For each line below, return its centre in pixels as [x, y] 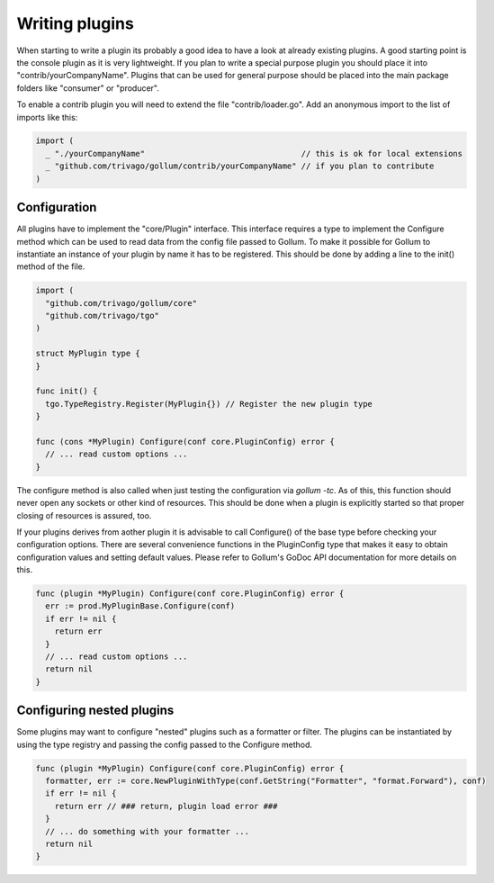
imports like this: [47, 117]
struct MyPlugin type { [88, 354]
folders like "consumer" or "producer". [88, 88]
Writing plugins [75, 23]
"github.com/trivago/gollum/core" [121, 303]
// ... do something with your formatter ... [147, 831]
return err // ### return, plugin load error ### [166, 806]
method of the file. [51, 266]
